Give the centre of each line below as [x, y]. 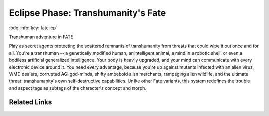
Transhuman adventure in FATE [41, 37]
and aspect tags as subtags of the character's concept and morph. [78, 88]
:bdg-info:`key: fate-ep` [33, 28]
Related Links [31, 102]
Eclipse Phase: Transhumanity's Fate [88, 13]
